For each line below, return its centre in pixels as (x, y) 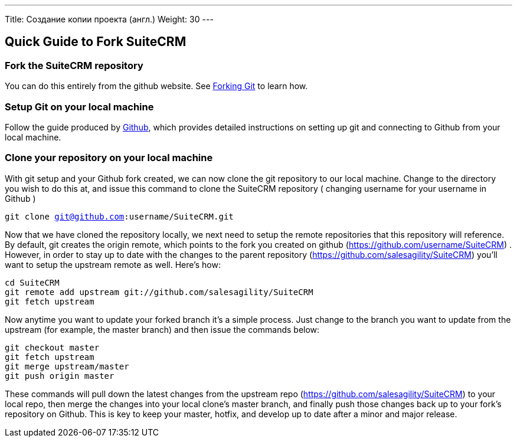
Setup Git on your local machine (79, 107)
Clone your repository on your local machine (109, 158)
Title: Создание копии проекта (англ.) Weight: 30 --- (109, 19)
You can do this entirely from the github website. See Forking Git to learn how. (156, 86)
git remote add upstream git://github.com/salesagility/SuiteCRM (159, 292)
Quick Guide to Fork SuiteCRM (96, 42)
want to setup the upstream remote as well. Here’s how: (113, 264)
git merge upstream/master (67, 366)
